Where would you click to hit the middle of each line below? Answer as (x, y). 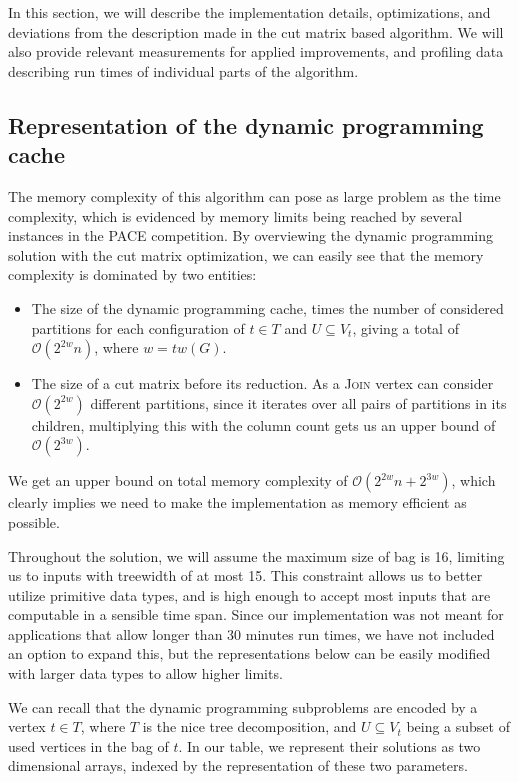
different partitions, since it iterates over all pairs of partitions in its (298, 402)
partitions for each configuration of (138, 327)
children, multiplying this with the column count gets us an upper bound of (263, 424)
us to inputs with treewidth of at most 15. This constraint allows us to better (245, 575)
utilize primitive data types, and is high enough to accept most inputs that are (249, 594)
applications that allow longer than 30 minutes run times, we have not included (251, 633)
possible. (34, 521)
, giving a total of (405, 327)
